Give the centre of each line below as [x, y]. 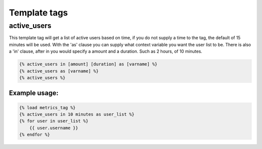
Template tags [38, 13]
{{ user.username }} [54, 128]
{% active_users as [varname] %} [59, 71]
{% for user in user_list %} [54, 121]
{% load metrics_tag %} [48, 107]
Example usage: [34, 93]
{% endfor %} [35, 135]
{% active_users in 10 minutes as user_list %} [77, 114]
